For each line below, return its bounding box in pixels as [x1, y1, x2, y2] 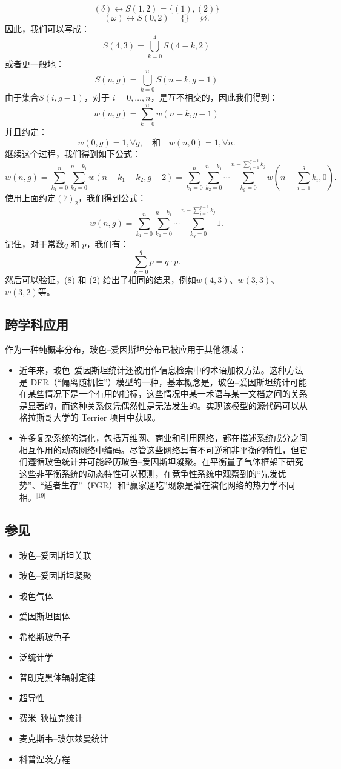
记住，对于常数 [5, 238, 64, 250]
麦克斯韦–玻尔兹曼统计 [19, 732, 108, 745]
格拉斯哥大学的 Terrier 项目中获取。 [19, 411, 161, 424]
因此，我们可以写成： [5, 22, 90, 35]
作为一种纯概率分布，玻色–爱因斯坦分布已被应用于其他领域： [5, 343, 247, 356]
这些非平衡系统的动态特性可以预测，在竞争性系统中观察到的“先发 [19, 467, 278, 479]
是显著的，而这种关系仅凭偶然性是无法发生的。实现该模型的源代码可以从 [19, 399, 308, 411]
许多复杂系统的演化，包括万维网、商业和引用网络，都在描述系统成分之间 [19, 431, 308, 444]
